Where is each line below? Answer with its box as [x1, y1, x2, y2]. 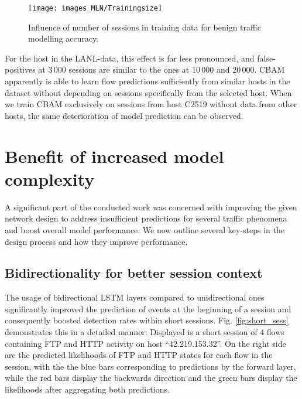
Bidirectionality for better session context [5, 264, 263, 282]
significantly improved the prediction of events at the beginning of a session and [5, 302, 291, 315]
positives [5, 63, 36, 76]
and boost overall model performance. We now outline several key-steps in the [5, 223, 285, 236]
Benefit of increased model [5, 144, 224, 168]
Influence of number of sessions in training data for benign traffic [28, 21, 261, 33]
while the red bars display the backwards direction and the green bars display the [5, 371, 297, 384]
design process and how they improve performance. [5, 235, 188, 247]
